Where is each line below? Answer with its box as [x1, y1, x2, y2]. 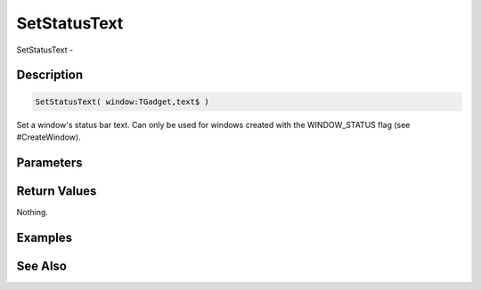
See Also [16, 258, 67, 273]
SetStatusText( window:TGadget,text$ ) [35, 96, 209, 107]
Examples [16, 230, 73, 245]
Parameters [16, 155, 83, 170]
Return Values [16, 183, 97, 198]
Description [16, 68, 84, 83]
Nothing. [16, 206, 49, 217]
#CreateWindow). [16, 132, 81, 142]
